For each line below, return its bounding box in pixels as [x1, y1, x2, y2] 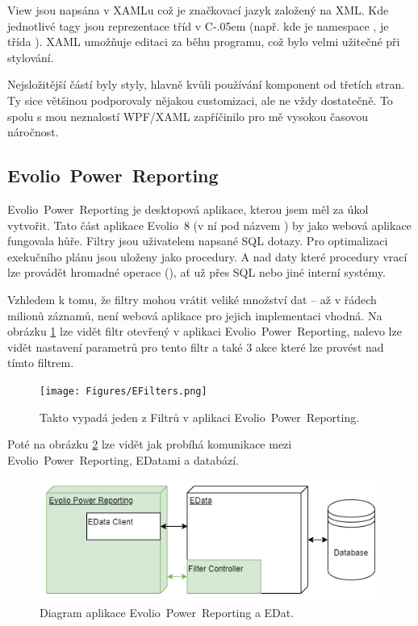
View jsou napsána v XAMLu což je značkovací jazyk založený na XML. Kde [7, 2, 389, 18]
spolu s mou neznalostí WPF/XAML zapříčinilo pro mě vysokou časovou [7, 107, 369, 124]
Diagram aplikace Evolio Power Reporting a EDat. [40, 603, 295, 620]
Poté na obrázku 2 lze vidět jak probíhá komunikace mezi [7, 436, 292, 453]
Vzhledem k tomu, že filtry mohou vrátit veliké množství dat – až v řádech [7, 290, 377, 307]
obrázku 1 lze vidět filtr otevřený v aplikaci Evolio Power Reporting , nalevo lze [7, 323, 402, 340]
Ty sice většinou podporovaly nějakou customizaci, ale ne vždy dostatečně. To [7, 91, 393, 108]
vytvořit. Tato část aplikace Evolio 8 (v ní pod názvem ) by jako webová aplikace [7, 216, 412, 233]
